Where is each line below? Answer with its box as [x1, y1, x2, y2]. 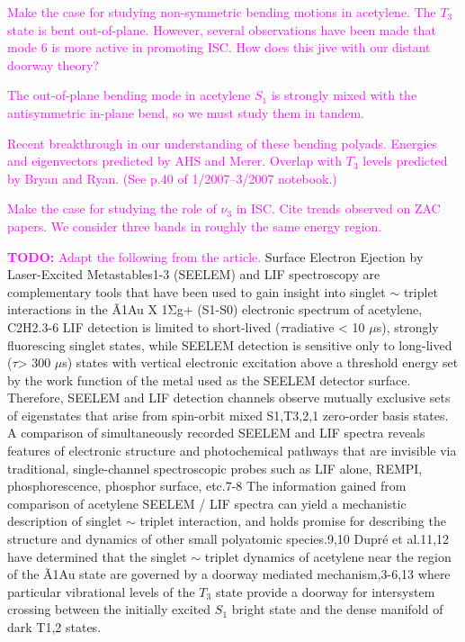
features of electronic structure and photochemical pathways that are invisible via [7, 441, 457, 460]
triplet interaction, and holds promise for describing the [139, 511, 446, 530]
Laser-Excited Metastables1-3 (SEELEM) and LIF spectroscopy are [7, 265, 380, 284]
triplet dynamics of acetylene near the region [204, 547, 452, 565]
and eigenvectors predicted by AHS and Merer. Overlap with [7, 151, 343, 170]
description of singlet [7, 511, 122, 530]
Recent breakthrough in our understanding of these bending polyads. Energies [7, 133, 438, 152]
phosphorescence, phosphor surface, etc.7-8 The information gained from [7, 476, 407, 495]
